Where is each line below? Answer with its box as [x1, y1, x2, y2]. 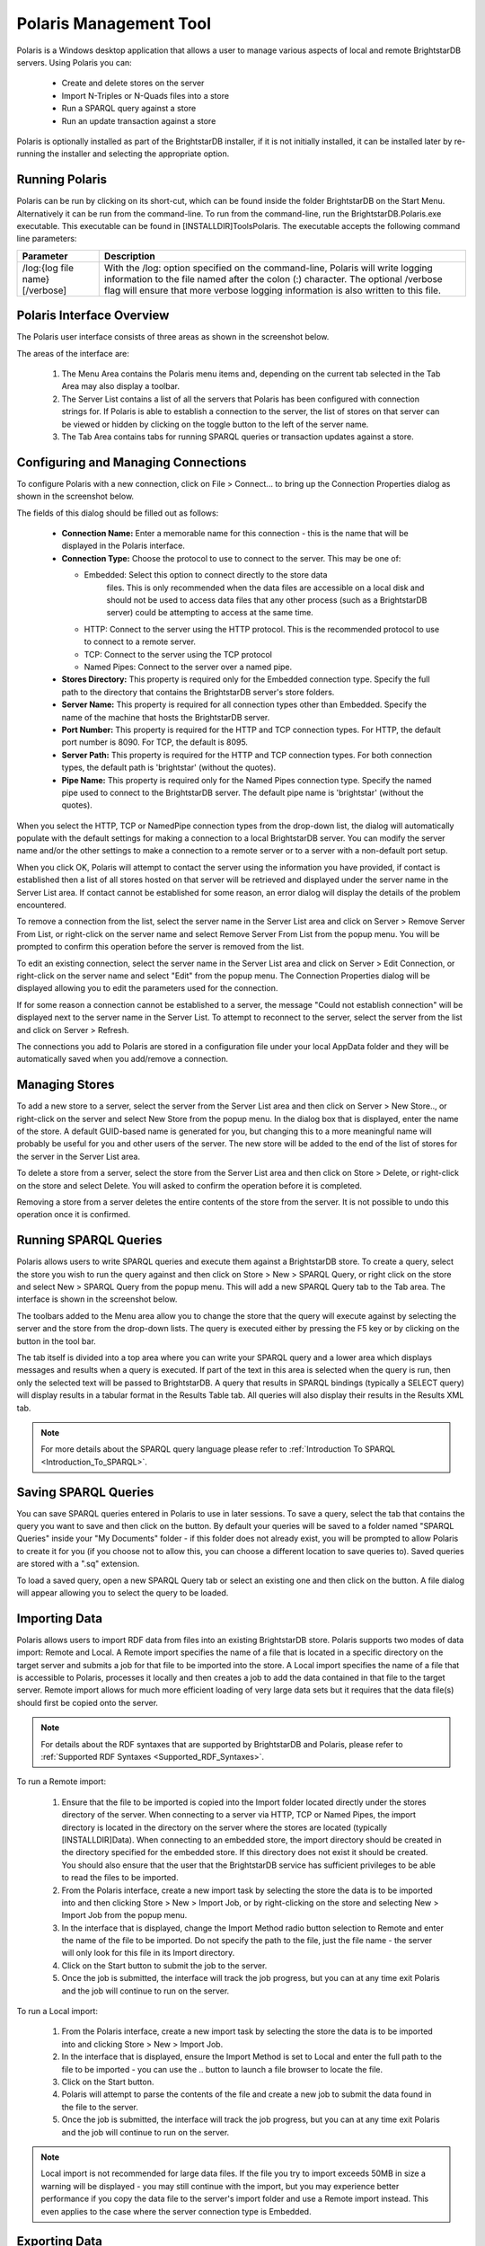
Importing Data [16, 1611, 103, 1626]
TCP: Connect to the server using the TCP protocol [84, 649, 273, 659]
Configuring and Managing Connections [16, 455, 247, 470]
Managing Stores [16, 1077, 115, 1092]
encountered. [16, 899, 66, 911]
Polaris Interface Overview [16, 308, 170, 323]
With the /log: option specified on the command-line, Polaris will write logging [103, 261, 433, 274]
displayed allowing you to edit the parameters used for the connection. [16, 983, 278, 994]
